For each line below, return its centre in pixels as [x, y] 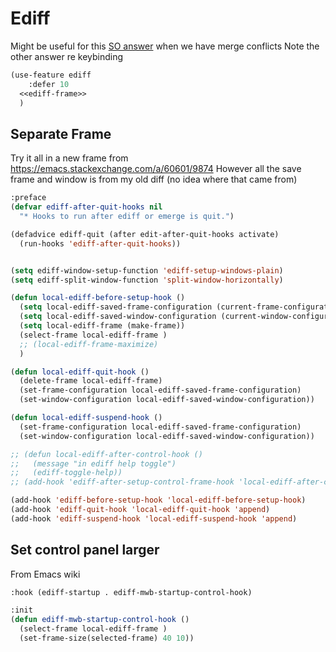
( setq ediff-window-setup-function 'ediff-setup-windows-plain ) [147, 270]
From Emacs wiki [45, 574]
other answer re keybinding [67, 56]
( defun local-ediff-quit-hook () [80, 372]
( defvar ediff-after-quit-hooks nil [86, 207]
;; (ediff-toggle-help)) [66, 473]
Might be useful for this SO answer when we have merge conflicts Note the [165, 46]
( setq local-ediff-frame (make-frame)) [102, 326]
